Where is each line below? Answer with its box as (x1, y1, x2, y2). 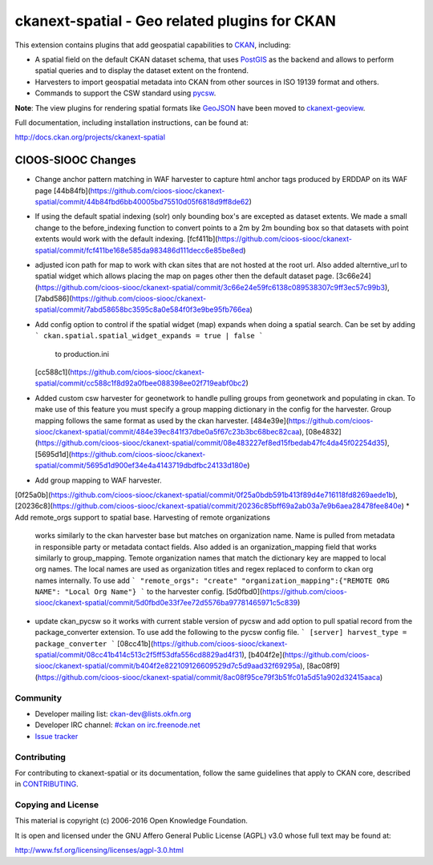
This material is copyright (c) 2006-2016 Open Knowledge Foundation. (14, 816, 249, 826)
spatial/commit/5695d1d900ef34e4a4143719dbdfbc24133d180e (34, 461, 248, 471)
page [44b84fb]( (34, 185, 91, 196)
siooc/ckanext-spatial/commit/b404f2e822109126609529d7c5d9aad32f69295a (34, 661, 301, 671)
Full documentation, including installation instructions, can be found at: (14, 117, 249, 127)
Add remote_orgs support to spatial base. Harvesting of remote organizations (14, 512, 270, 522)
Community (14, 692, 62, 703)
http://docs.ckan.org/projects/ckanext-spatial (14, 132, 166, 142)
